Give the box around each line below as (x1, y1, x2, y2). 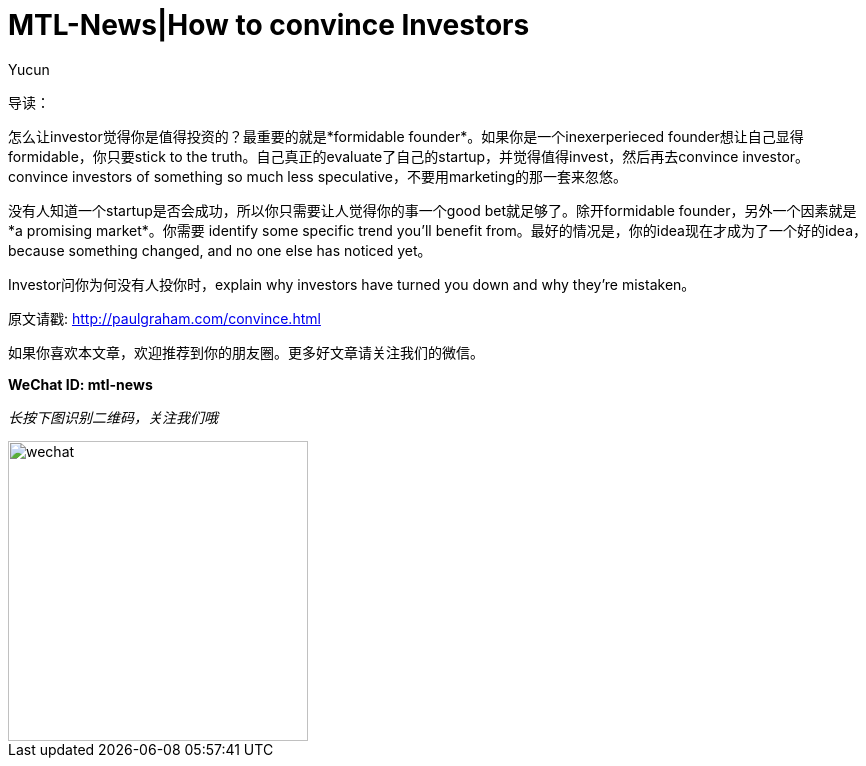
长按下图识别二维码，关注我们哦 (8, 408, 218, 426)
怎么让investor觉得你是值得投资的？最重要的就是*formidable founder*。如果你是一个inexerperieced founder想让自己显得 (8, 127, 804, 145)
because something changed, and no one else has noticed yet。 (8, 241, 432, 259)
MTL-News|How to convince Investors (8, 8, 530, 42)
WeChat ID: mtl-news (8, 375, 153, 393)
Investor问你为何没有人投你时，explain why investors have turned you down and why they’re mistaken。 (8, 275, 696, 293)
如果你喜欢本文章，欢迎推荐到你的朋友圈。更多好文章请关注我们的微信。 (8, 343, 484, 361)
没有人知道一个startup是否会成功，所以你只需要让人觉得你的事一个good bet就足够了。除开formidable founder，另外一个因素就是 (8, 201, 857, 219)
